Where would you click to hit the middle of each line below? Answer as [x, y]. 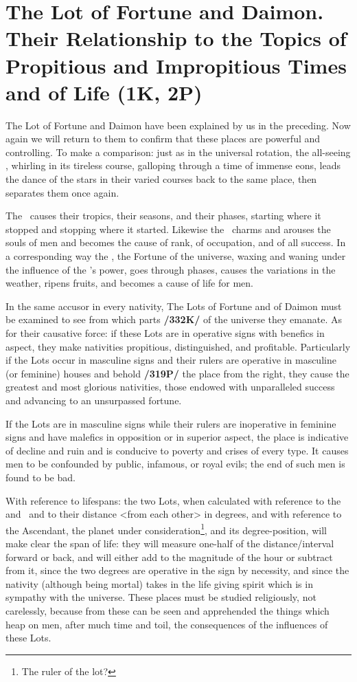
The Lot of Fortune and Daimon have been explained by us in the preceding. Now [178, 125]
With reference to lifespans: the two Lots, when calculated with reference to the [173, 500]
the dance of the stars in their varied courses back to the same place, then [161, 179]
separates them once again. [62, 192]
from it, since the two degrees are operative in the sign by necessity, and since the [177, 570]
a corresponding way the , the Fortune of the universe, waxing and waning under [176, 256]
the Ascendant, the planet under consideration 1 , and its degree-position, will [166, 529]
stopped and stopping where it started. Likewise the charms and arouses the [168, 229]
